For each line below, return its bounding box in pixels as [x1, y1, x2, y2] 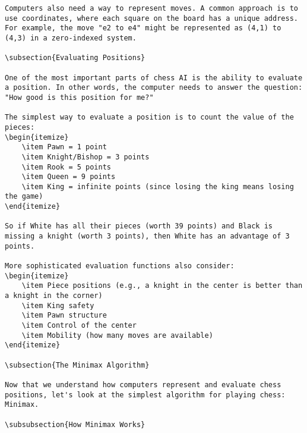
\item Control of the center [21, 321, 137, 330]
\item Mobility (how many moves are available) [21, 331, 213, 340]
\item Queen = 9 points [21, 172, 116, 181]
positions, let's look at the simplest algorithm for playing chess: [5, 390, 286, 399]
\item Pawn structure [21, 311, 107, 320]
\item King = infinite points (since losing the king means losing [21, 182, 294, 191]
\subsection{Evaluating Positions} [5, 54, 145, 62]
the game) [5, 192, 43, 201]
